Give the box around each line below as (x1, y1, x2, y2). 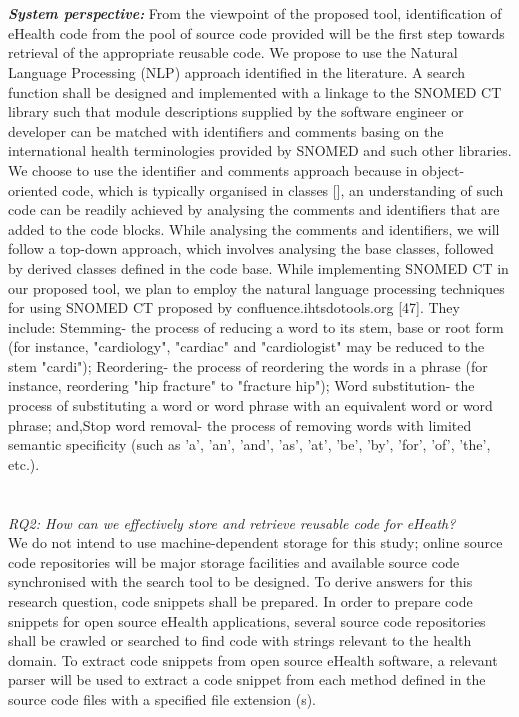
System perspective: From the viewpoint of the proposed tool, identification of (8, 3, 502, 24)
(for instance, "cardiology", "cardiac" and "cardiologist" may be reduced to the (8, 336, 485, 357)
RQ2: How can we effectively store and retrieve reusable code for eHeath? (8, 512, 456, 533)
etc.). (8, 453, 40, 474)
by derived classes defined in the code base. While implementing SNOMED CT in (8, 257, 509, 278)
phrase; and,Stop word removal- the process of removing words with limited (8, 414, 472, 435)
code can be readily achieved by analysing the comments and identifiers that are (8, 199, 500, 220)
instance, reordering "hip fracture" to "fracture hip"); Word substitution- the (8, 375, 475, 396)
